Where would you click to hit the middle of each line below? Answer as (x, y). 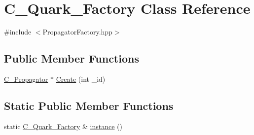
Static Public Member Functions (89, 105)
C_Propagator (26, 79)
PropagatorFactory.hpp (77, 32)
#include (18, 32)
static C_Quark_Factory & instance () (63, 126)
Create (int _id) (81, 79)
